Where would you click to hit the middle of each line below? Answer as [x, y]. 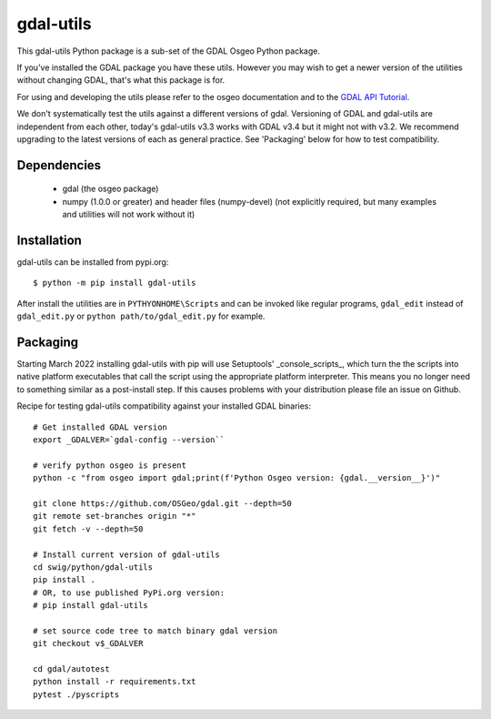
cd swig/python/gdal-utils [93, 567]
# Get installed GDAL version [100, 427]
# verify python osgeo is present [110, 465]
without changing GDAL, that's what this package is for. [121, 80]
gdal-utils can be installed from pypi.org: [93, 262]
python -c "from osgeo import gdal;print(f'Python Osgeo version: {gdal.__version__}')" [237, 478]
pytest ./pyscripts [76, 694]
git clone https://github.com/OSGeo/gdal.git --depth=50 [163, 503]
